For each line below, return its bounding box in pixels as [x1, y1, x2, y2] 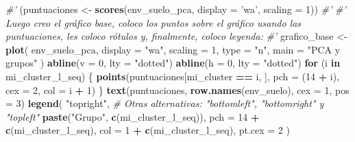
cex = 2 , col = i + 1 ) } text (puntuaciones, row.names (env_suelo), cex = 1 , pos [5, 82, 350, 97]
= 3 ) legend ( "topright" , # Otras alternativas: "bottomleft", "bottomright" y [5, 96, 324, 110]
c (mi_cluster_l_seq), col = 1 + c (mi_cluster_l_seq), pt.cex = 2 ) [5, 123, 290, 137]
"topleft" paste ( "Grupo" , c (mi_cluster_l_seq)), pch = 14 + [5, 109, 260, 123]
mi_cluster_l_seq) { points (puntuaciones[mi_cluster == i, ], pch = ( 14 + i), [5, 69, 340, 83]
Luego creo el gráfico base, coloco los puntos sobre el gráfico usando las [5, 15, 302, 29]
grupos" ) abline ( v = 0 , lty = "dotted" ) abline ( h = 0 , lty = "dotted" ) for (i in [5, 56, 341, 70]
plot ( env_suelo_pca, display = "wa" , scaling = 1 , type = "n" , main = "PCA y [5, 42, 341, 56]
